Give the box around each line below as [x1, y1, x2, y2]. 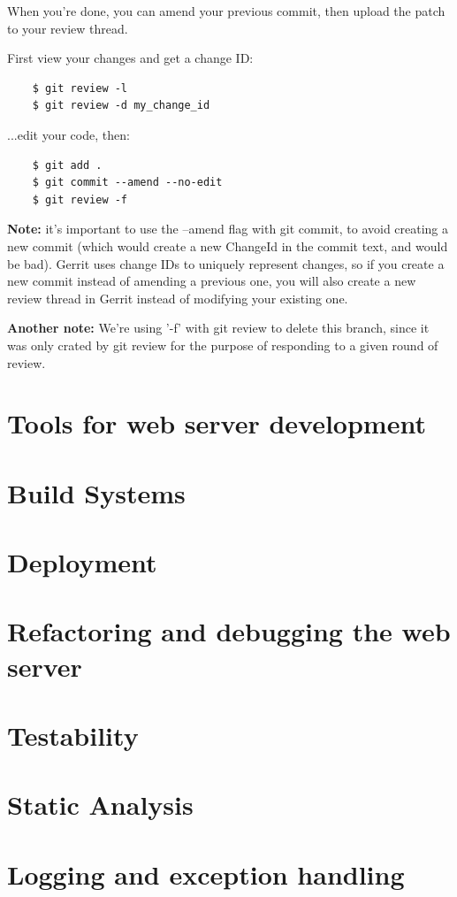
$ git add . [32, 158, 103, 172]
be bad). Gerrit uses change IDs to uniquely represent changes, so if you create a [7, 254, 445, 272]
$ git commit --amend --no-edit [32, 176, 223, 189]
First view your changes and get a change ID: [7, 49, 254, 67]
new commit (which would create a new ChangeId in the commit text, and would [7, 236, 448, 255]
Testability [7, 717, 139, 753]
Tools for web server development [7, 405, 426, 441]
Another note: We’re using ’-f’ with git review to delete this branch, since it [7, 318, 430, 337]
